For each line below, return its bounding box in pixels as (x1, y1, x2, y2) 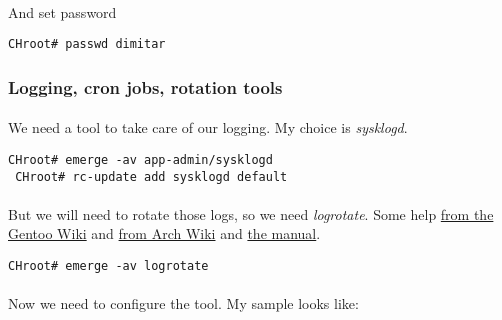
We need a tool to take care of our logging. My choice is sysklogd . (8, 117, 408, 138)
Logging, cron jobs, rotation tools (8, 74, 283, 99)
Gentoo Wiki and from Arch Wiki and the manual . (8, 223, 321, 244)
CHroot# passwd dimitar (8, 37, 166, 52)
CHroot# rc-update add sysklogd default (15, 169, 288, 184)
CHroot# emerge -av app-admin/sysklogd (8, 152, 273, 167)
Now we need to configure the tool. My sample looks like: (8, 293, 359, 314)
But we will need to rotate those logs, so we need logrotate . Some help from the (8, 203, 494, 224)
